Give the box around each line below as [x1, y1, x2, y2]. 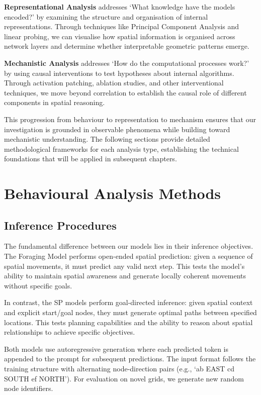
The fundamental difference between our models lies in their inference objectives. [4, 241, 253, 251]
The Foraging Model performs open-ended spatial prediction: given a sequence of [4, 251, 253, 261]
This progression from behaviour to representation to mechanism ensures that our [4, 114, 256, 124]
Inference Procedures [4, 217, 117, 233]
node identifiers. [4, 383, 53, 393]
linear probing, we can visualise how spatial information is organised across [4, 31, 235, 41]
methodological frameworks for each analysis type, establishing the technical [4, 143, 239, 154]
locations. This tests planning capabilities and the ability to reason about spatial [4, 317, 253, 327]
